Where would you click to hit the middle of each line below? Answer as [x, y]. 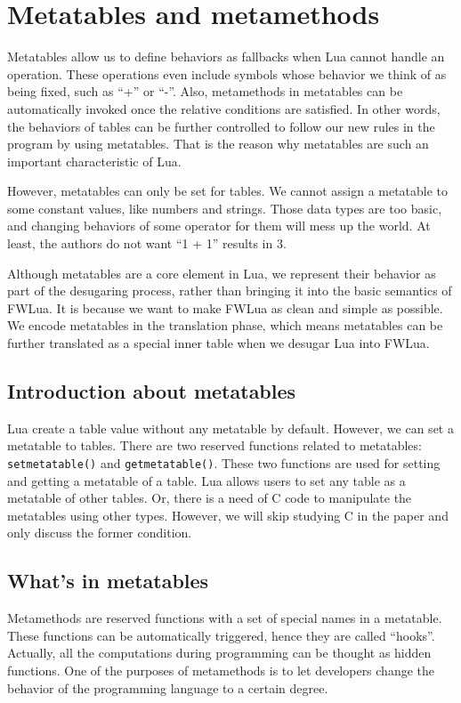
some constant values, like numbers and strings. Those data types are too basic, [225, 208]
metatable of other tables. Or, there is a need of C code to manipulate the [210, 498]
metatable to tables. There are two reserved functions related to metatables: [214, 445]
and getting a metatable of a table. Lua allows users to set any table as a [206, 480]
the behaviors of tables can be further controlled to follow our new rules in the [221, 126]
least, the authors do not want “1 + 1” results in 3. [147, 243]
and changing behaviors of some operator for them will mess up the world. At [219, 226]
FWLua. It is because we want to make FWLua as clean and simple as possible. [225, 307]
